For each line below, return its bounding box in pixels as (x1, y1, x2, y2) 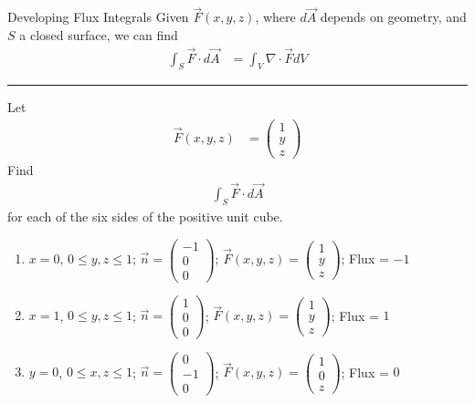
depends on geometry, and (320, 7, 467, 26)
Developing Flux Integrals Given (7, 7, 189, 26)
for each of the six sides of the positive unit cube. (7, 206, 283, 225)
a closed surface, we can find (19, 25, 178, 44)
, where (255, 7, 296, 26)
